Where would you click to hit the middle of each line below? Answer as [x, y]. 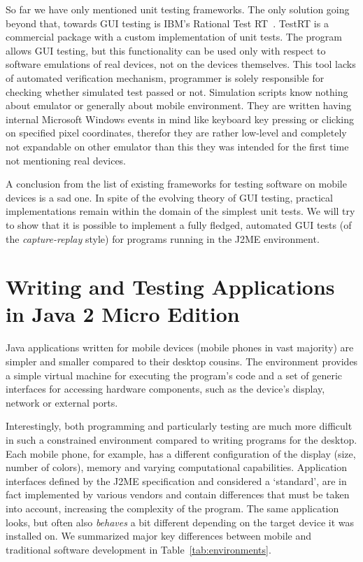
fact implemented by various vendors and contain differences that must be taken [178, 494]
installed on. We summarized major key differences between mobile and [159, 536]
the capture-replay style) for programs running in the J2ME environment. [163, 238]
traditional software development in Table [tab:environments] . [138, 549]
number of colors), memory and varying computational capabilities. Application [177, 467]
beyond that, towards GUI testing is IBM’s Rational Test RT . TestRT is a [167, 23]
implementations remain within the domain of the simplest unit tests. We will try [180, 211]
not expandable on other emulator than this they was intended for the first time [177, 146]
